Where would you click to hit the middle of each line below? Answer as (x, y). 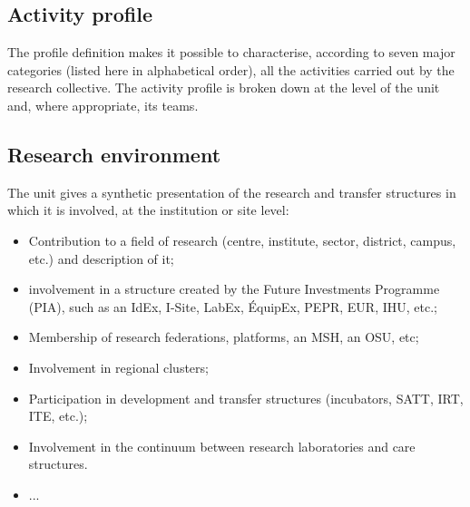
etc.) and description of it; (101, 258)
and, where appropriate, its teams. (103, 105)
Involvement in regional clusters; (118, 367)
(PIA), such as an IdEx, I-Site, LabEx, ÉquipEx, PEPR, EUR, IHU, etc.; (233, 306)
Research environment (114, 154)
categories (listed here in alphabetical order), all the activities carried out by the (231, 69)
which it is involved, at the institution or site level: (148, 210)
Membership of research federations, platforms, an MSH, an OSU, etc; (224, 337)
